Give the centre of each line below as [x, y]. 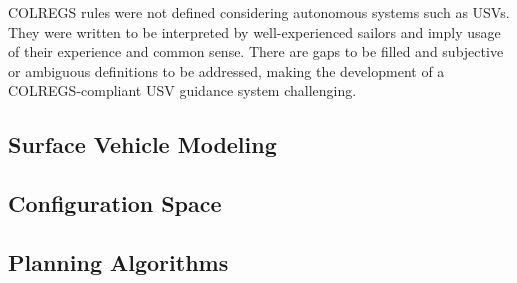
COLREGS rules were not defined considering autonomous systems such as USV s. [259, 12]
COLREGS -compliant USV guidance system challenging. [182, 90]
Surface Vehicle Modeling [142, 144]
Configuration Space [115, 203]
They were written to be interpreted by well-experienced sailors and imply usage [254, 31]
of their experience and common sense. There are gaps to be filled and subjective [256, 51]
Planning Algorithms [118, 261]
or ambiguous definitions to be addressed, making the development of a [226, 70]
